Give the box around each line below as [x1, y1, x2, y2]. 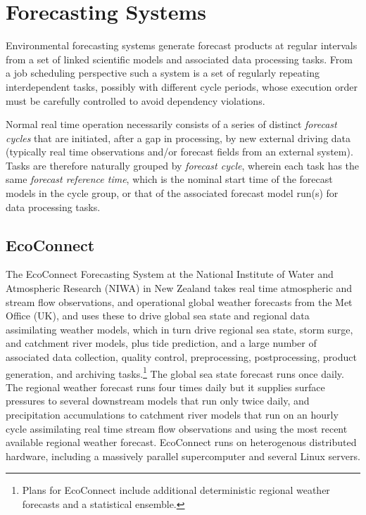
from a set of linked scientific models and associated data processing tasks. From [6, 51, 353, 66]
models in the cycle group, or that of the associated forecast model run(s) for [6, 186, 339, 201]
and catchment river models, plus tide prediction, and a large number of [6, 336, 317, 350]
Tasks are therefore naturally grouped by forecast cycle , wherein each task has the [6, 158, 360, 172]
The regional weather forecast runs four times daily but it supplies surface [6, 379, 325, 394]
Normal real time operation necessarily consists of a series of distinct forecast [6, 117, 337, 132]
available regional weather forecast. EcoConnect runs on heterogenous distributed [6, 435, 357, 450]
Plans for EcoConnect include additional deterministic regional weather [22, 483, 330, 497]
